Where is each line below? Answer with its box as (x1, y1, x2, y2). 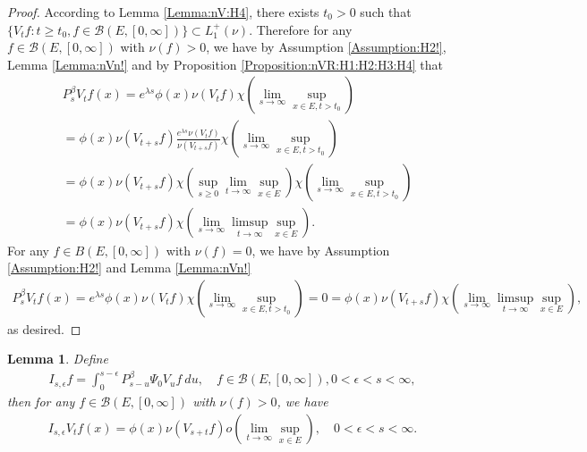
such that (360, 3, 412, 21)
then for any (7, 392, 75, 411)
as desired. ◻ (7, 319, 81, 338)
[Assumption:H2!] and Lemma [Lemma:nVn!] (7, 258, 251, 277)
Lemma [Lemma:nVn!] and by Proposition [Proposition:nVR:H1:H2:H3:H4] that (7, 54, 444, 73)
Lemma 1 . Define (7, 349, 108, 368)
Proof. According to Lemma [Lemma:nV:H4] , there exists (7, 3, 319, 21)
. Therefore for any (249, 20, 353, 38)
